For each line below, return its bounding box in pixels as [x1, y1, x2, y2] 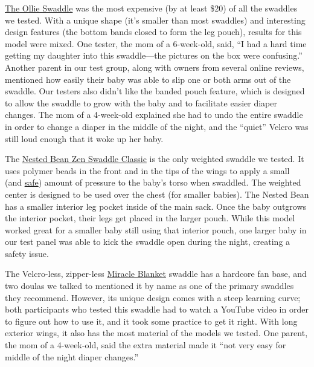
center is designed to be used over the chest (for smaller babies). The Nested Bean [5, 187, 309, 200]
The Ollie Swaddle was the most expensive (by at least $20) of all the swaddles [5, 2, 298, 14]
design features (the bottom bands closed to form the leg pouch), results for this [5, 25, 302, 38]
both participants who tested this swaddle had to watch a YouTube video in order [5, 303, 309, 316]
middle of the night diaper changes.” [5, 350, 139, 363]
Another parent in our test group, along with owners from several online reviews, [5, 60, 304, 73]
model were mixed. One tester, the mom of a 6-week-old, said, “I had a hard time [5, 37, 307, 50]
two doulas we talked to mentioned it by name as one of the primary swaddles [5, 279, 294, 292]
